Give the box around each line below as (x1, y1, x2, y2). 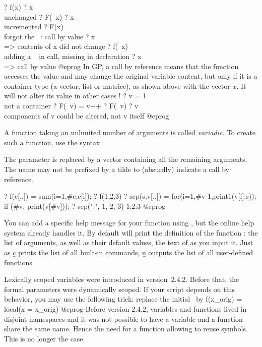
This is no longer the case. (4, 333, 85, 343)
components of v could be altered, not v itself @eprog (4, 110, 169, 121)
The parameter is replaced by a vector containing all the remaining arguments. (4, 154, 247, 164)
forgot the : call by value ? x (4, 31, 95, 41)
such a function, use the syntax (4, 137, 100, 147)
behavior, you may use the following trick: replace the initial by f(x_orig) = (4, 294, 242, 304)
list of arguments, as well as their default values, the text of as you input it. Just (4, 237, 253, 248)
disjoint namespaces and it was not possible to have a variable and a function (4, 313, 243, 324)
